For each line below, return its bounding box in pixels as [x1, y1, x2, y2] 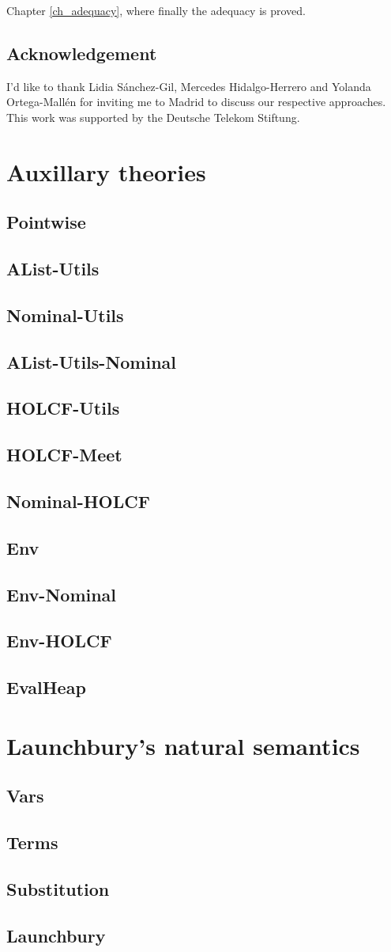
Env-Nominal [6, 582, 117, 606]
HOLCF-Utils [6, 396, 120, 420]
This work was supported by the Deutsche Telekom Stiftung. [6, 108, 300, 125]
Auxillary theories [6, 155, 206, 188]
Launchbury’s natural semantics [6, 729, 360, 761]
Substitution [6, 876, 110, 901]
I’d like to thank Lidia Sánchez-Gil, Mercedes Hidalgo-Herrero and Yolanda [6, 78, 371, 94]
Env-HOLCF [6, 628, 112, 653]
